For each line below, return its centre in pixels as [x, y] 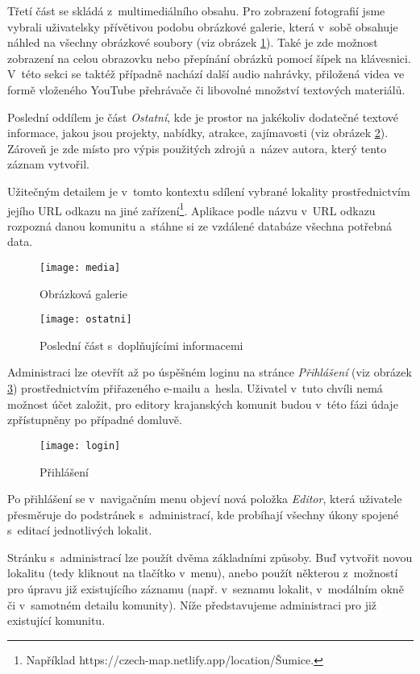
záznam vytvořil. [48, 164]
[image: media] [80, 267]
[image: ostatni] [86, 320]
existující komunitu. [56, 620]
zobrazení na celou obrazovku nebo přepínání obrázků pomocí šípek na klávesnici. [209, 58]
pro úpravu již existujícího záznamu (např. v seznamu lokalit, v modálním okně [206, 589]
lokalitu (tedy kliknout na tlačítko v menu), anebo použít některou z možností [203, 573]
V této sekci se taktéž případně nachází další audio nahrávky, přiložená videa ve [206, 74]
